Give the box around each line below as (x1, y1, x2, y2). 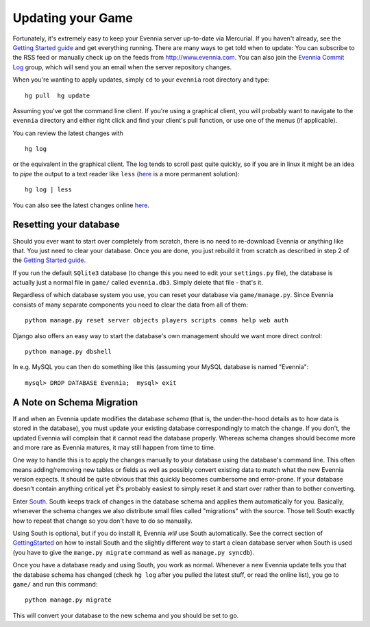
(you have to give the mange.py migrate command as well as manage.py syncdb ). (12, 548, 255, 556)
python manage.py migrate (25, 596, 112, 604)
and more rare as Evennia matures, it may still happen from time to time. (12, 443, 216, 451)
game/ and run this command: (12, 580, 98, 588)
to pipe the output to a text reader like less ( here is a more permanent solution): (12, 169, 240, 178)
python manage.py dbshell (25, 348, 112, 356)
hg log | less (25, 186, 72, 193)
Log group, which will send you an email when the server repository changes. (12, 62, 232, 71)
